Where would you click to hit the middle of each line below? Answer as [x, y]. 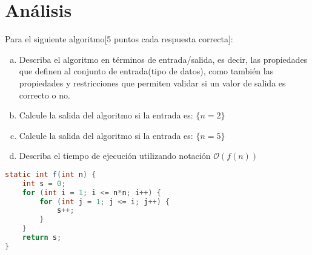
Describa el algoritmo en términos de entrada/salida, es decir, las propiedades [163, 59]
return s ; [42, 237]
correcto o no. [45, 95]
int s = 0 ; [44, 183]
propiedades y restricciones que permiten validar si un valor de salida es [152, 82]
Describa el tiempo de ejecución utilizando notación [115, 156]
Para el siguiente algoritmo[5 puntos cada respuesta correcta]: [119, 39]
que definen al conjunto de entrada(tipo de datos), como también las [146, 71]
